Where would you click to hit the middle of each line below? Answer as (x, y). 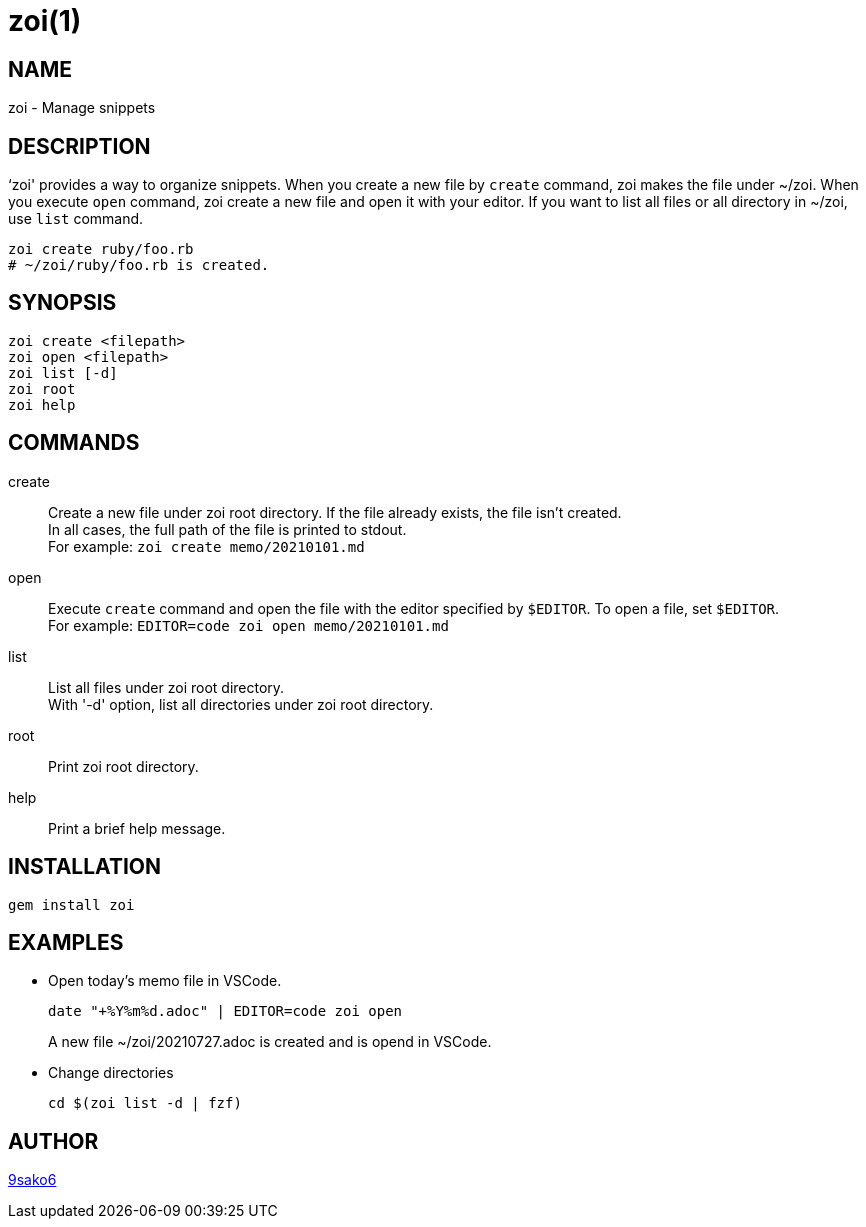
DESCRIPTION (79, 146)
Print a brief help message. (137, 828)
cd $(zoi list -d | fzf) (145, 1103)
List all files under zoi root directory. (166, 687)
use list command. (76, 219)
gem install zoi (71, 904)
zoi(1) (45, 21)
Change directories (111, 1073)
